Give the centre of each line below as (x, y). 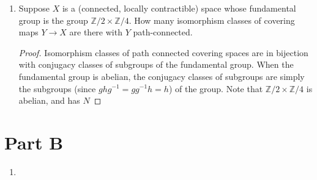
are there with (96, 32)
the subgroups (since (57, 88)
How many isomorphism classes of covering (214, 20)
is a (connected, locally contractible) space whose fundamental (179, 8)
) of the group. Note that (216, 88)
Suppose (34, 8)
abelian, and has (49, 100)
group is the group (53, 20)
